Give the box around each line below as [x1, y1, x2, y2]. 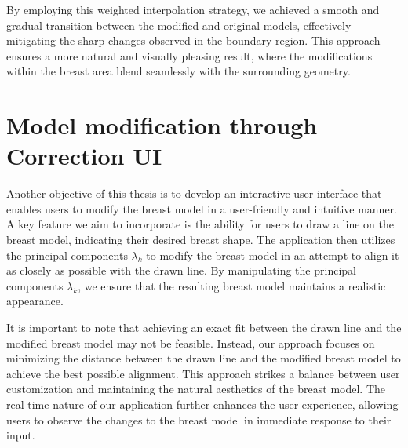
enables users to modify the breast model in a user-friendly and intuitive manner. [6, 200, 397, 217]
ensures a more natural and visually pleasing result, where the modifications [6, 47, 373, 64]
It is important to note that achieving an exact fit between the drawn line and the [6, 319, 402, 336]
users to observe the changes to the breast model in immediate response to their [6, 411, 392, 428]
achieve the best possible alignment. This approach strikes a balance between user [6, 365, 400, 381]
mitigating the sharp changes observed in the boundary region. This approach [6, 32, 381, 49]
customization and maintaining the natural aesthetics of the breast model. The [6, 381, 385, 397]
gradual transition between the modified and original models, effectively [6, 16, 352, 33]
